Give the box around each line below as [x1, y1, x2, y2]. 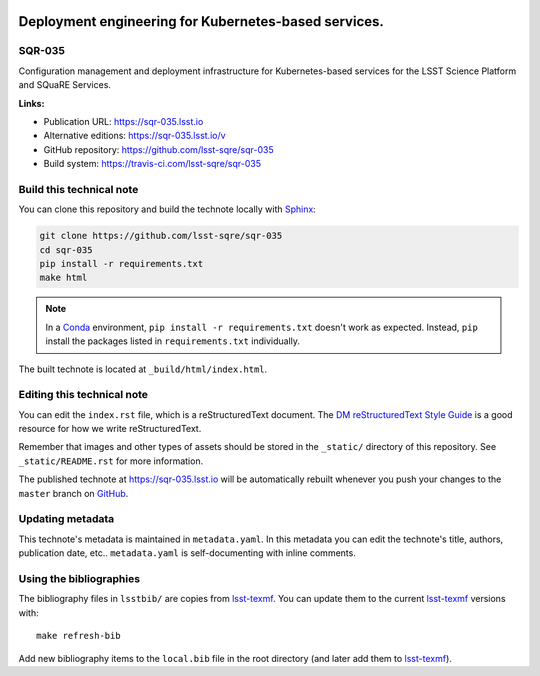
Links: [18, 97, 45, 109]
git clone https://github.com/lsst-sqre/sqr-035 [39, 230, 283, 242]
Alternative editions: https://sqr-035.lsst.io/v [43, 130, 226, 142]
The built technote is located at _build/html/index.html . [18, 363, 268, 375]
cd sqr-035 [39, 244, 93, 255]
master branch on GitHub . [18, 487, 129, 499]
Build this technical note [18, 182, 139, 196]
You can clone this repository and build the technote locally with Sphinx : [18, 203, 317, 215]
